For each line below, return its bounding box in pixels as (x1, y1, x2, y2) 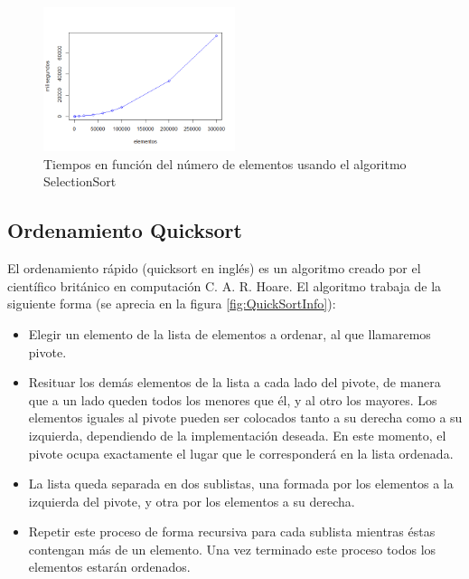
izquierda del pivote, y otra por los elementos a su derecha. (28, 491, 355, 510)
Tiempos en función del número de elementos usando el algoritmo (43, 154, 407, 173)
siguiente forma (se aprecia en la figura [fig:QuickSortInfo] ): (7, 294, 336, 313)
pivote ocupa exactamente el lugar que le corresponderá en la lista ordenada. (28, 443, 454, 462)
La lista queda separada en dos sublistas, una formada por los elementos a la (28, 474, 454, 493)
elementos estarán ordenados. (28, 557, 191, 576)
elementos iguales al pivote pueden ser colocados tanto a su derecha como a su (28, 408, 463, 427)
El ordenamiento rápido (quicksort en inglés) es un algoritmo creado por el (7, 259, 421, 278)
